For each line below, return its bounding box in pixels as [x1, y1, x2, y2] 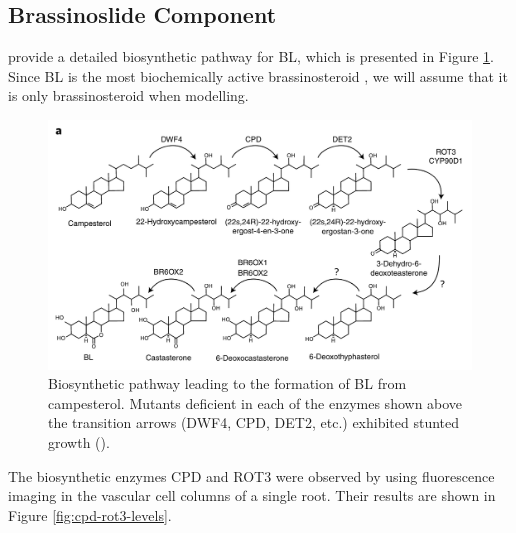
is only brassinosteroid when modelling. [8, 85, 249, 106]
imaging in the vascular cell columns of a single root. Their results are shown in [8, 485, 496, 506]
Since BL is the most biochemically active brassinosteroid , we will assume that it [8, 65, 508, 86]
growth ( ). [48, 432, 110, 453]
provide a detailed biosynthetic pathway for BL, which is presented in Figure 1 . [8, 46, 494, 67]
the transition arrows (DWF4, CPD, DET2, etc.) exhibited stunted [48, 412, 460, 433]
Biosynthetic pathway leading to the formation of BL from [48, 373, 407, 394]
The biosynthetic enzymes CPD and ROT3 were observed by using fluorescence [8, 465, 495, 486]
